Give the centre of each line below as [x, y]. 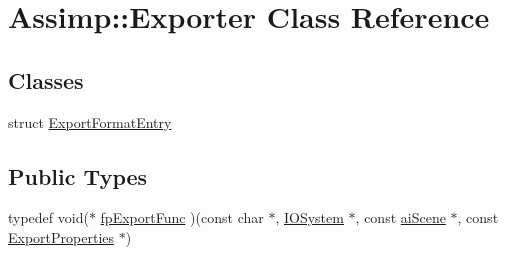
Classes [46, 79]
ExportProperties [61, 236]
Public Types [78, 175]
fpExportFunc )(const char [182, 217]
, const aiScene [400, 217]
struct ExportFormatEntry [90, 121]
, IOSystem [309, 217]
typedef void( [48, 217]
